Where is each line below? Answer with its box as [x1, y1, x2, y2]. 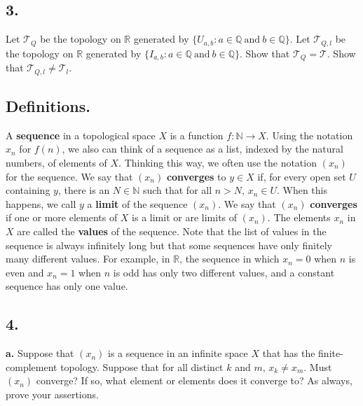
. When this [276, 183, 327, 197]
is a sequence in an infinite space [108, 346, 248, 360]
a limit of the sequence [87, 196, 188, 211]
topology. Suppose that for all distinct [60, 359, 224, 374]
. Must [303, 359, 332, 374]
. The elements [267, 210, 331, 225]
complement [6, 359, 57, 374]
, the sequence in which [179, 251, 280, 266]
